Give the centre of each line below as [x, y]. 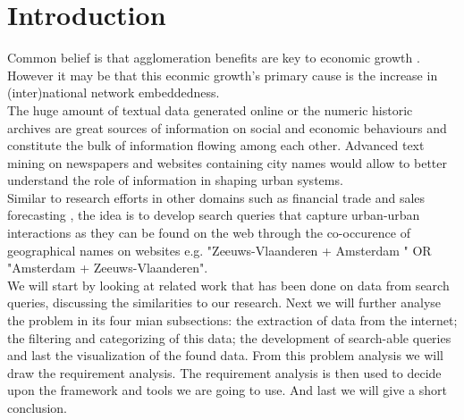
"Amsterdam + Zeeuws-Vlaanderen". [108, 268]
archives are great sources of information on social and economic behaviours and [227, 127]
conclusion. [37, 407]
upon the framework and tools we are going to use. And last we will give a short [227, 390]
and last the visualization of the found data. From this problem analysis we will [225, 355]
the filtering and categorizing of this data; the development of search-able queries [229, 337]
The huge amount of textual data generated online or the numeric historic [210, 109]
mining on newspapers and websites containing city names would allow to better [227, 162]
